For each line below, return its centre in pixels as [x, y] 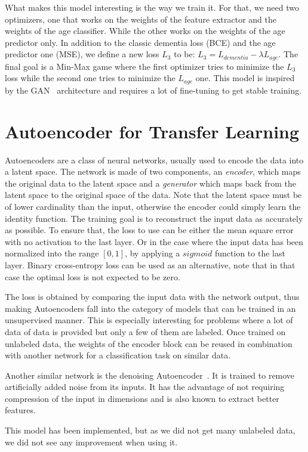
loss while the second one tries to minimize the [90, 78]
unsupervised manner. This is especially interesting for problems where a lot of [149, 320]
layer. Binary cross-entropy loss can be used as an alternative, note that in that [150, 264]
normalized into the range [52, 253]
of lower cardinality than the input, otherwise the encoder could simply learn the [153, 206]
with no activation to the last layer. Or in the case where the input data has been [154, 241]
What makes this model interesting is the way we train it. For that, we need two [152, 7]
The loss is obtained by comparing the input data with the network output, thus [152, 297]
